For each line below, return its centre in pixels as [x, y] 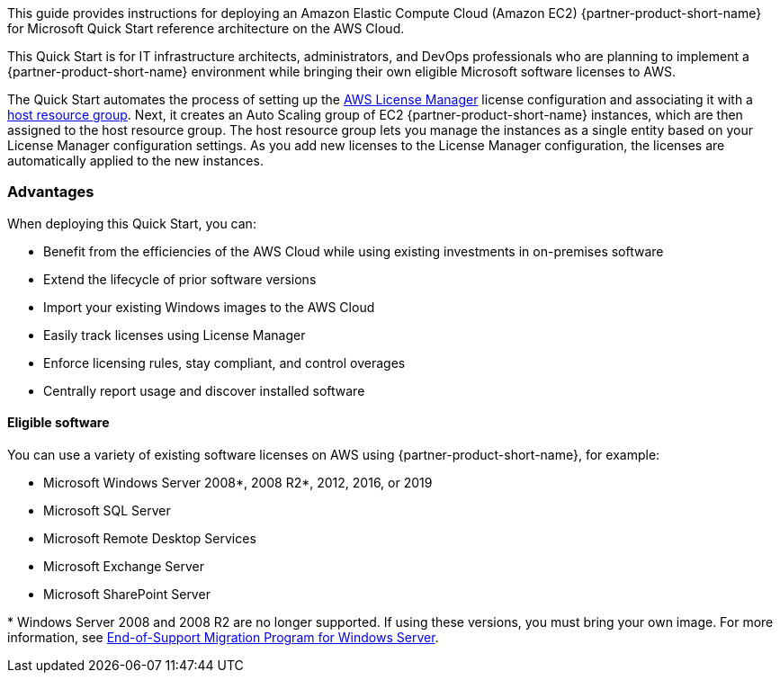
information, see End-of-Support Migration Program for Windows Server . [223, 637]
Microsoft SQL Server [107, 510]
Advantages [51, 192]
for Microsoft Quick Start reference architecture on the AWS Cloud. [206, 28]
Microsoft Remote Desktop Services [150, 538]
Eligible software [58, 423]
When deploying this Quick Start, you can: [132, 223]
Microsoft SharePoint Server [127, 594]
